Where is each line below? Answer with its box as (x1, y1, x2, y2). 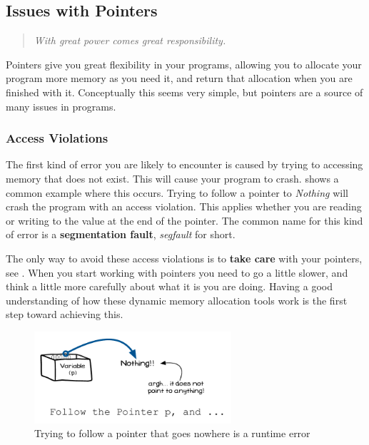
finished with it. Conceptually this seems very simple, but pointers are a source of (6, 84, 363, 99)
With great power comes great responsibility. (34, 33, 226, 48)
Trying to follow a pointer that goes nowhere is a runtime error (34, 426, 310, 441)
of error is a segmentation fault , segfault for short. (6, 227, 236, 242)
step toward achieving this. (6, 307, 123, 322)
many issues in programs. (6, 98, 116, 113)
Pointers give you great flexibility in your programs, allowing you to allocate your (6, 56, 362, 71)
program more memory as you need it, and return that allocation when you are (6, 71, 353, 86)
